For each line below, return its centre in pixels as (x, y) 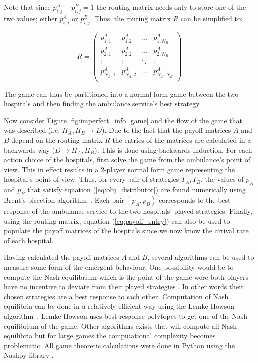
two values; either (31, 18)
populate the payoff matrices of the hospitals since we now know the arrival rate (126, 230)
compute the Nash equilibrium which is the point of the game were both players (126, 276)
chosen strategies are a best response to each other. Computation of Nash (116, 296)
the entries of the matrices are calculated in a (182, 140)
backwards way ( (29, 150)
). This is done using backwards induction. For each (173, 150)
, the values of (222, 179)
